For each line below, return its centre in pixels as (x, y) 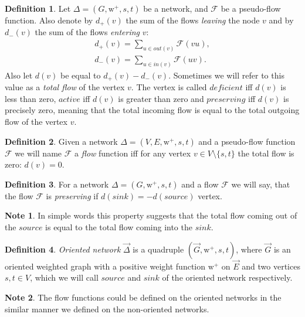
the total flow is (266, 153)
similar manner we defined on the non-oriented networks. (107, 309)
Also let (19, 75)
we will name (38, 153)
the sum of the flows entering (87, 32)
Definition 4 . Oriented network (63, 249)
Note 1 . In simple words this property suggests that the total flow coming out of (151, 215)
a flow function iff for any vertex (133, 153)
